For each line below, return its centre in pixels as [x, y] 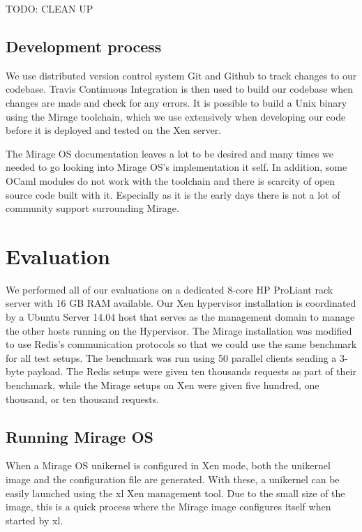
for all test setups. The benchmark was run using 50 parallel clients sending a [171, 357]
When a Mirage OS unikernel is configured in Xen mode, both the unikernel [168, 465]
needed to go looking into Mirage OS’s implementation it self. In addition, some [176, 167]
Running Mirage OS [80, 436]
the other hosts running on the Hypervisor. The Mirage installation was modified [179, 330]
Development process [84, 46]
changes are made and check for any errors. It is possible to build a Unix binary [176, 102]
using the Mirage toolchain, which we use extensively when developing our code [176, 116]
